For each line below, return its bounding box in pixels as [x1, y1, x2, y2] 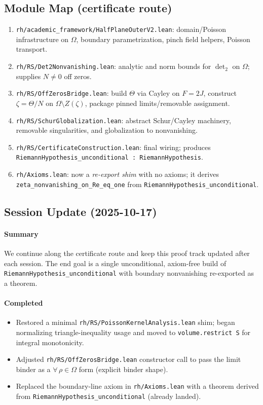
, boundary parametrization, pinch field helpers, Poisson [76, 33, 250, 44]
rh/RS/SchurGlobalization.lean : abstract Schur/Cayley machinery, [16, 115, 231, 125]
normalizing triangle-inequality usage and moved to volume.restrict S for [16, 326, 250, 337]
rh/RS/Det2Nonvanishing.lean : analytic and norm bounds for [16, 61, 211, 71]
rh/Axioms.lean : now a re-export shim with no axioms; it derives [16, 169, 219, 179]
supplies [16, 70, 41, 81]
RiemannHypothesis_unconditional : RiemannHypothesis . [16, 152, 203, 162]
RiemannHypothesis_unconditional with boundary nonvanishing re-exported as [4, 268, 254, 278]
